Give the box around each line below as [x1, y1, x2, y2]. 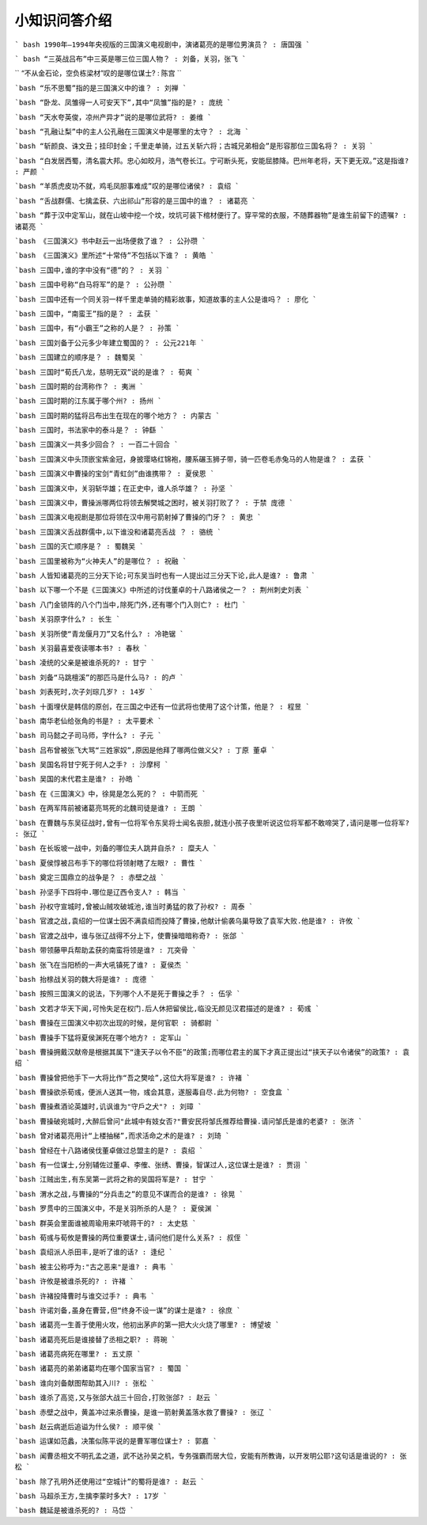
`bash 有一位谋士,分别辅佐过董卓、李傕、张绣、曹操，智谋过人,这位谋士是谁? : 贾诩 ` [14, 1161, 308, 1169]
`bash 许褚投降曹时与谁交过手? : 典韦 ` [14, 1291, 156, 1300]
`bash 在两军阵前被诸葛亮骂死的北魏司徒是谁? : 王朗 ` [14, 804, 204, 813]
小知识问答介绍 [14, 12, 112, 29]
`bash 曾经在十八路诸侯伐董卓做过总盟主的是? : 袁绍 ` [14, 1146, 204, 1155]
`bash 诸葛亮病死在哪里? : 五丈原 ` [14, 1350, 142, 1359]
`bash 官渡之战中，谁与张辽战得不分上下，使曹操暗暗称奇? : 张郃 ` [14, 931, 245, 940]
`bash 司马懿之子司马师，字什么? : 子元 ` [14, 731, 162, 740]
